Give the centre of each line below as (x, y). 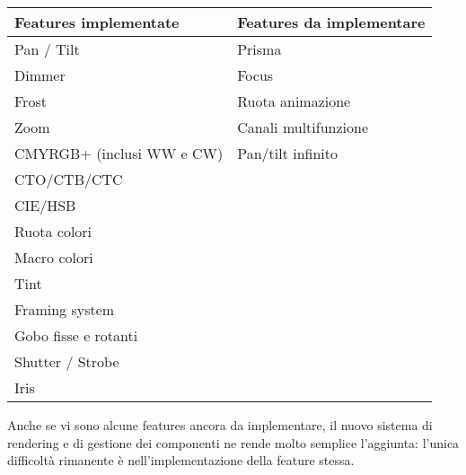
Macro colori (54, 257)
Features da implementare (331, 22)
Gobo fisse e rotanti (76, 335)
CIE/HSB (45, 205)
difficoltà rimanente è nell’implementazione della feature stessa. (181, 460)
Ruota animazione (294, 101)
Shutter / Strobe (67, 361)
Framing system (65, 309)
